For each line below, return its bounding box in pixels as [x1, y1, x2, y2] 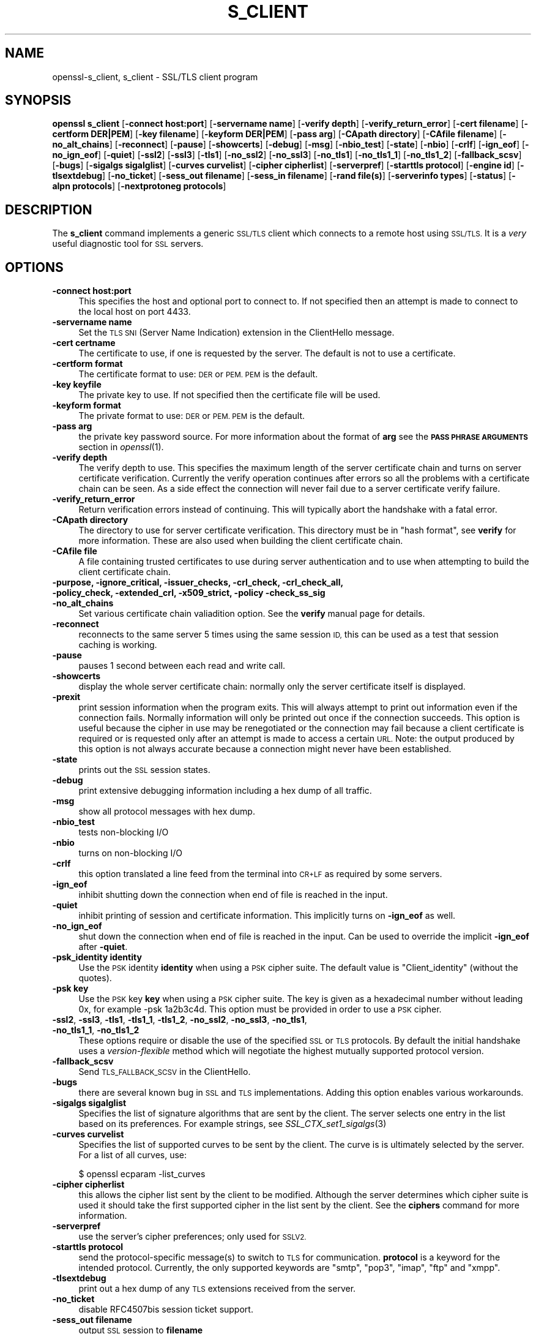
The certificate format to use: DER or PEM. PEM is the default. [78, 369, 318, 380]
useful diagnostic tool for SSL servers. [52, 238, 204, 249]
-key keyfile [52, 379, 102, 390]
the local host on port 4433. [78, 306, 191, 317]
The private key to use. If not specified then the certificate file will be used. [78, 390, 381, 401]
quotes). [78, 973, 112, 984]
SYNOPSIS [5, 92, 72, 108]
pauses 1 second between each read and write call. [78, 660, 286, 671]
